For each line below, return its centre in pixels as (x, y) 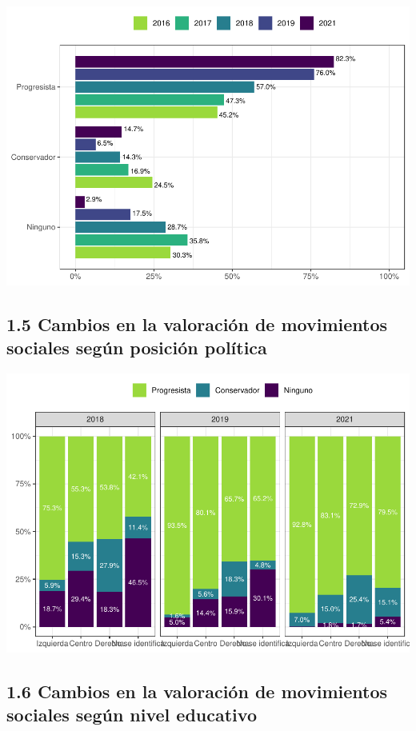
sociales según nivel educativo (132, 715)
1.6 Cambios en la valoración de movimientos (197, 691)
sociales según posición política (137, 348)
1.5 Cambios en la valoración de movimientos (197, 324)
